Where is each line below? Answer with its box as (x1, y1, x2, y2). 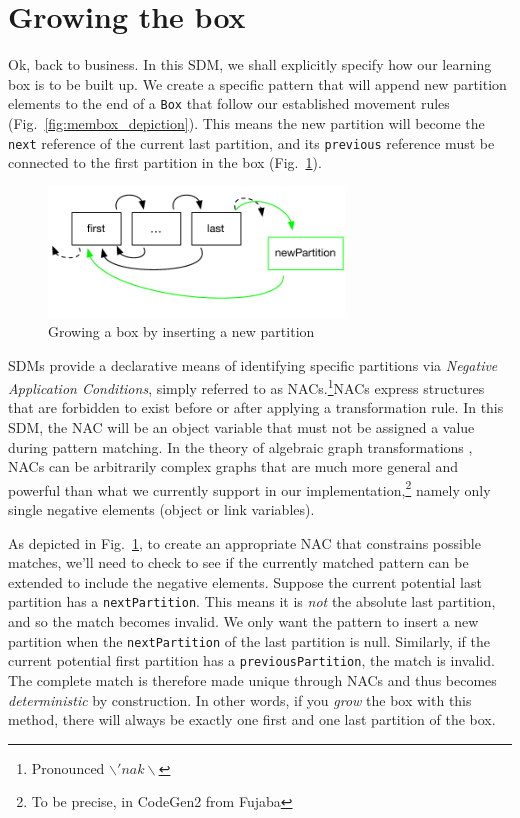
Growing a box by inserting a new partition (48, 320, 315, 341)
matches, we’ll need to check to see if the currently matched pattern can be (8, 552, 469, 573)
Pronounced (31, 757, 105, 778)
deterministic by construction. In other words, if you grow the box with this (8, 689, 472, 710)
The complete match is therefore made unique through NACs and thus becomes (8, 669, 497, 690)
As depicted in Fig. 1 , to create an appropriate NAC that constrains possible (8, 532, 481, 553)
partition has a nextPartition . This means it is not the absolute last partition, (8, 591, 496, 612)
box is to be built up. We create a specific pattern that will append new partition (8, 73, 507, 94)
